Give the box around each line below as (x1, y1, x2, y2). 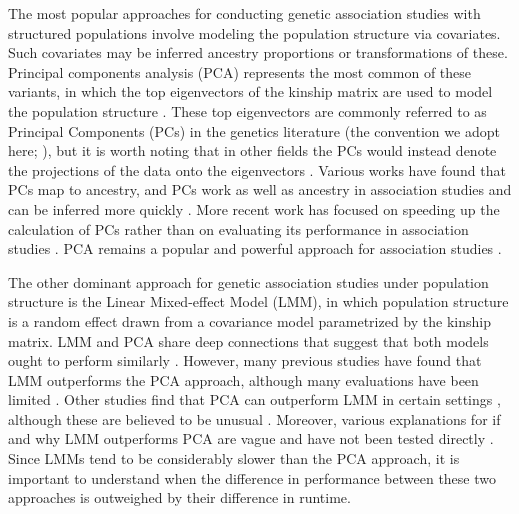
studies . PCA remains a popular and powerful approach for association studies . (8, 238, 502, 259)
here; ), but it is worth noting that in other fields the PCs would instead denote (8, 140, 497, 161)
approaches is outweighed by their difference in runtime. (8, 487, 351, 508)
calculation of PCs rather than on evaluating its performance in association (8, 218, 469, 239)
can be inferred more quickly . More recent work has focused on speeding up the (8, 198, 500, 219)
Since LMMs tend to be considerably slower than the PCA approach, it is (8, 448, 460, 469)
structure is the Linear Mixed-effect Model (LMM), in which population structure (8, 291, 509, 312)
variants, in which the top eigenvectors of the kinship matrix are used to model (8, 81, 493, 102)
